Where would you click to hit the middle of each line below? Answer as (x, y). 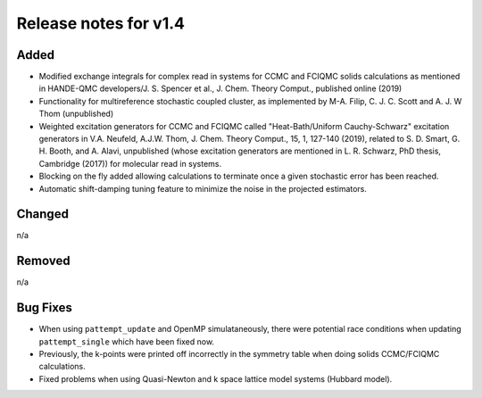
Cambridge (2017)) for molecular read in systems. (130, 163)
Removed (43, 261)
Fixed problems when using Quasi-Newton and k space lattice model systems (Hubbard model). (216, 378)
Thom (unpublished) (76, 114)
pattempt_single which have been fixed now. (126, 341)
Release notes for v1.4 (100, 23)
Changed (42, 214)
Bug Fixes (45, 308)
